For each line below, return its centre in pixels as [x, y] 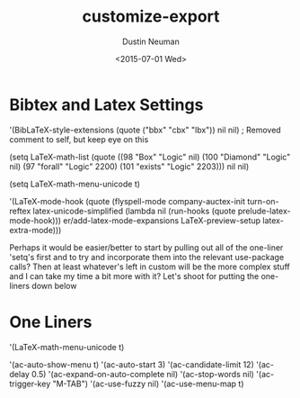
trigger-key [30, 384]
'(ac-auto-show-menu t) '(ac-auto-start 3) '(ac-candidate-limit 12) [132, 364]
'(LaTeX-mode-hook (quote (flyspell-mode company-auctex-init [127, 201]
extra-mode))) [35, 230]
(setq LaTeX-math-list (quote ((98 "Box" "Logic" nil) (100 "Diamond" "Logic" [150, 157]
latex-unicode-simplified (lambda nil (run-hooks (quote [134, 211]
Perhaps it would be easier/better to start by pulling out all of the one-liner [146, 247]
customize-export [151, 17]
